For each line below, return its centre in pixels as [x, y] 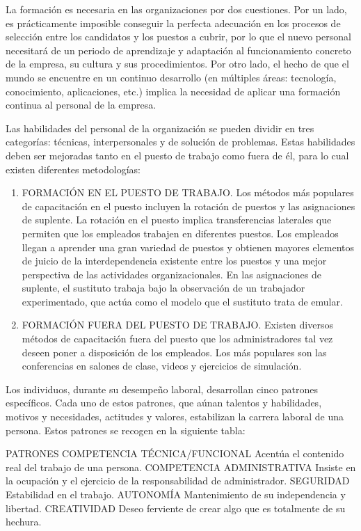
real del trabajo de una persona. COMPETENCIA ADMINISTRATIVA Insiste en [181, 467]
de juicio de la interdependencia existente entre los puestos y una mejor [174, 261]
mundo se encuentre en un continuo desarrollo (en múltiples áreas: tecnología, [171, 77]
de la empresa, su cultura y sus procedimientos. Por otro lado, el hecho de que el [177, 64]
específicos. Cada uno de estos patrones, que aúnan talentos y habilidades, [164, 403]
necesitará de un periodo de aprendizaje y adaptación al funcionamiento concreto [178, 50]
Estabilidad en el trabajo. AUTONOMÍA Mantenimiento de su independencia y [176, 494]
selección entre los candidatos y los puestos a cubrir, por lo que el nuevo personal [178, 37]
